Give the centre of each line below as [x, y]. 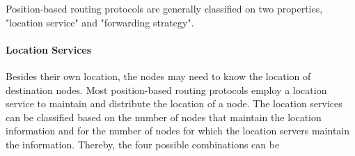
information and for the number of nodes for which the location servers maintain [178, 131]
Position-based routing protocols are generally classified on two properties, [164, 8]
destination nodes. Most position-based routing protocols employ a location [166, 89]
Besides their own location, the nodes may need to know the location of [158, 76]
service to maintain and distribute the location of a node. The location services [174, 103]
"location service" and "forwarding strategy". [100, 22]
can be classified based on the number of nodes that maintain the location [164, 117]
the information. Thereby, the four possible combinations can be [143, 144]
